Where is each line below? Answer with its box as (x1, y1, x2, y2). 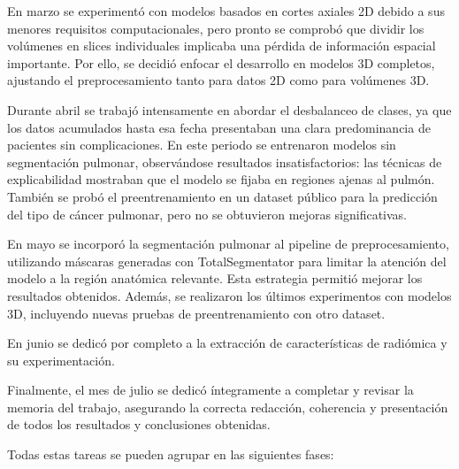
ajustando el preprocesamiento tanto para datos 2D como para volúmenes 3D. (7, 71, 430, 89)
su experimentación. (7, 350, 115, 369)
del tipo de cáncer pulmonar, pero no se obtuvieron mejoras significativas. (7, 204, 408, 223)
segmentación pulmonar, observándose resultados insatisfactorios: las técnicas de (7, 152, 442, 171)
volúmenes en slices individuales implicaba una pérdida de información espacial (7, 36, 436, 55)
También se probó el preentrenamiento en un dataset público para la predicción (7, 187, 438, 205)
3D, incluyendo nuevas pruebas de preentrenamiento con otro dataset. (7, 304, 386, 322)
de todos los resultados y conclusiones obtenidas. (7, 415, 271, 434)
